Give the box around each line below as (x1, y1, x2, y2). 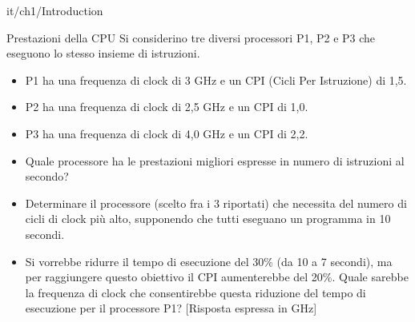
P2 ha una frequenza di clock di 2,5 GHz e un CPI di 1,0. (25, 98, 308, 115)
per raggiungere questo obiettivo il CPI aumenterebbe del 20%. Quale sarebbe (25, 268, 409, 285)
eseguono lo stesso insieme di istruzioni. (6, 45, 200, 62)
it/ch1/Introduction (6, 2, 103, 18)
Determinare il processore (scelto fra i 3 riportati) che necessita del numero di (25, 194, 407, 211)
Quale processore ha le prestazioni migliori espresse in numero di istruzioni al (25, 152, 405, 169)
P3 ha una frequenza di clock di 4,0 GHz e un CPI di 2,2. (25, 125, 308, 141)
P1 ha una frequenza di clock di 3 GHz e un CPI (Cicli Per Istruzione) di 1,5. (25, 71, 407, 88)
